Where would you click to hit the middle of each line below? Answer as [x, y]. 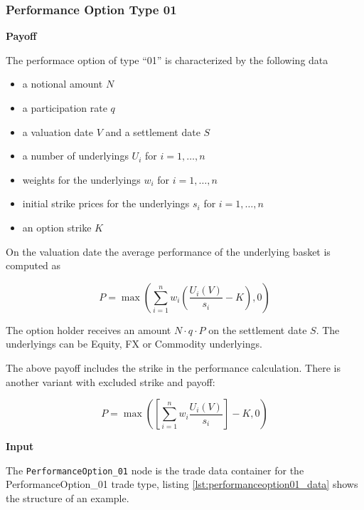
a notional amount [63, 84]
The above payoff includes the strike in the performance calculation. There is [173, 367]
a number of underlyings [75, 156]
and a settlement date [153, 131]
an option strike [57, 227]
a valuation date [58, 131]
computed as [33, 265]
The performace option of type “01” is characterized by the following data [167, 59]
